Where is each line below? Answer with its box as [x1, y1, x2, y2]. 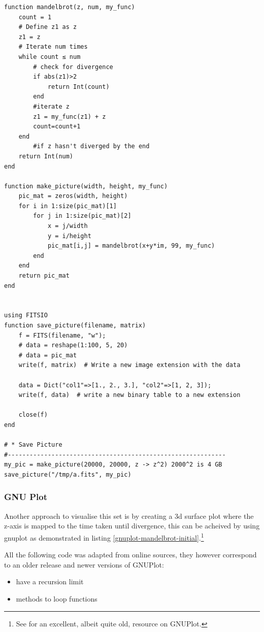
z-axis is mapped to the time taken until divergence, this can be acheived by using [4, 520, 260, 531]
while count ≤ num [18, 53, 81, 60]
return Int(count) [47, 83, 110, 90]
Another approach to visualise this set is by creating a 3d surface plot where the [4, 510, 254, 521]
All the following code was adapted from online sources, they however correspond [4, 549, 257, 560]
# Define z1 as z [18, 23, 77, 31]
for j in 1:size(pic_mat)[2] [33, 212, 131, 220]
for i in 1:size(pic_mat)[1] [18, 202, 117, 210]
